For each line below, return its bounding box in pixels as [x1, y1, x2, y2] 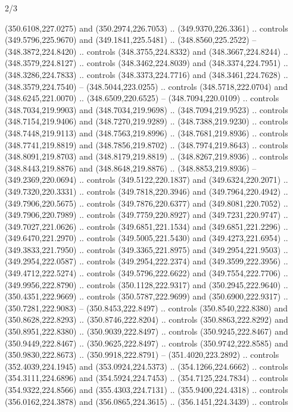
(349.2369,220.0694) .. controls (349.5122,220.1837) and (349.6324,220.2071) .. [5, 173, 288, 186]
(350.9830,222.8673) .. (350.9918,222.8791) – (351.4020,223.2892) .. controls [5, 348, 279, 361]
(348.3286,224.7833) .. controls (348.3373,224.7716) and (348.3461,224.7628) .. [5, 68, 288, 80]
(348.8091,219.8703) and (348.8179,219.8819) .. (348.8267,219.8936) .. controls [5, 150, 288, 163]
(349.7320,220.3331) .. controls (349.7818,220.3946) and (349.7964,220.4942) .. [5, 185, 288, 197]
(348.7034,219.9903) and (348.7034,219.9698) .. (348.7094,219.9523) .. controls [5, 103, 288, 116]
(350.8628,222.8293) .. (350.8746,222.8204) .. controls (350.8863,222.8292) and [5, 313, 288, 326]
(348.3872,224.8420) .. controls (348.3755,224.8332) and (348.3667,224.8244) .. [5, 45, 288, 57]
